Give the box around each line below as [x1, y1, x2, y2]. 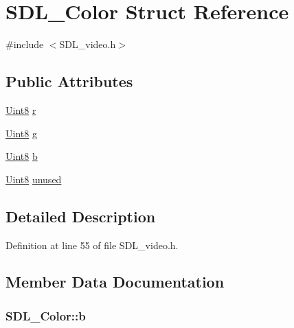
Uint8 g [5, 126, 37, 140]
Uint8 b [5, 149, 38, 163]
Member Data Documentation [5, 271, 225, 292]
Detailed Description [5, 205, 156, 226]
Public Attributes [5, 71, 133, 92]
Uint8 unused [5, 172, 62, 186]
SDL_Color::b [5, 307, 86, 324]
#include [5, 37, 44, 51]
